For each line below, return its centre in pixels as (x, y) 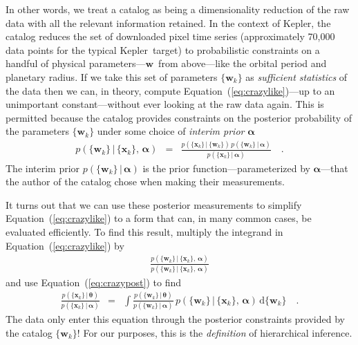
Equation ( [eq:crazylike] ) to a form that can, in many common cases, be (159, 218)
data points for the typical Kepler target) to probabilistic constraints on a (163, 49)
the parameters (37, 131)
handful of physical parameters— (76, 63)
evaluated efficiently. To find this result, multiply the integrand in (144, 231)
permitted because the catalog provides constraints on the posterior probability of (179, 117)
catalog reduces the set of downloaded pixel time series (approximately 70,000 (170, 36)
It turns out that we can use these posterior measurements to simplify (154, 204)
